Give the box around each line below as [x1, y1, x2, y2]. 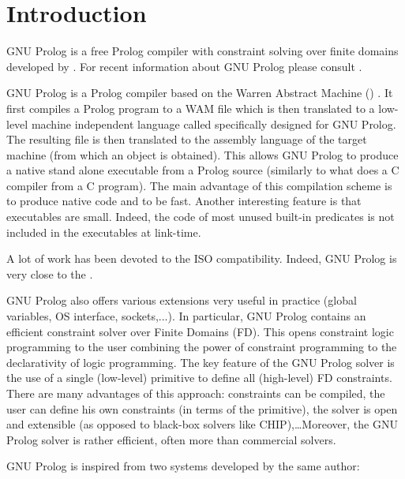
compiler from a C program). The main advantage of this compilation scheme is [6, 177, 392, 193]
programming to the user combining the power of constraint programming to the [6, 339, 397, 355]
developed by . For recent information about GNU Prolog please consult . [6, 58, 362, 74]
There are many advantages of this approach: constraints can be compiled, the [6, 385, 385, 401]
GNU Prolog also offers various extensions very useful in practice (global [6, 292, 357, 309]
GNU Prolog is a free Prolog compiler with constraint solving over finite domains [6, 43, 399, 59]
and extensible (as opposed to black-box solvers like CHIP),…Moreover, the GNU [6, 416, 398, 432]
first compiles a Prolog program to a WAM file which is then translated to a [6, 99, 375, 116]
